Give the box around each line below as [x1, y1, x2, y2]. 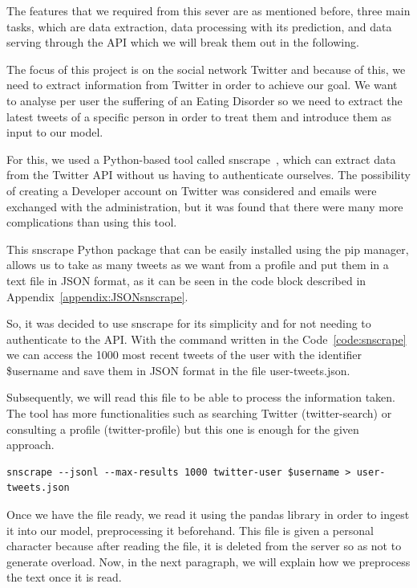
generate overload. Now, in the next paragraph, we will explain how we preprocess [6, 553, 411, 570]
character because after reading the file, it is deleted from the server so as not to [6, 537, 402, 554]
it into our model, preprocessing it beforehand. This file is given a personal [6, 521, 374, 538]
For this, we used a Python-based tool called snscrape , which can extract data [6, 150, 396, 167]
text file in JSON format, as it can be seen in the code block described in [6, 272, 366, 288]
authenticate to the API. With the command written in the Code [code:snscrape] [6, 330, 407, 347]
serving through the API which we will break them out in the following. [6, 34, 359, 51]
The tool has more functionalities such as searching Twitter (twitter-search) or [6, 405, 392, 422]
